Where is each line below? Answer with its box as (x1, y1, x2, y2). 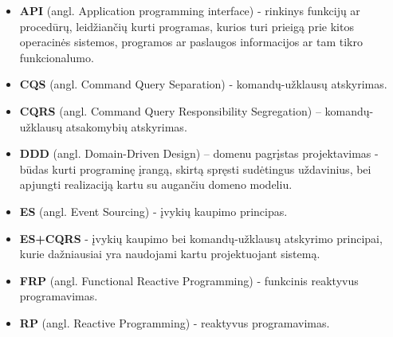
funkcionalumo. (19, 49, 94, 65)
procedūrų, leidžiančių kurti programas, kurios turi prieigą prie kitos (19, 18, 354, 34)
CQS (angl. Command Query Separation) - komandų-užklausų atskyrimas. (19, 76, 387, 92)
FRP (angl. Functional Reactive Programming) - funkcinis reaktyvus (19, 272, 359, 288)
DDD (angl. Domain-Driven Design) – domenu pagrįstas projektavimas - (19, 145, 379, 162)
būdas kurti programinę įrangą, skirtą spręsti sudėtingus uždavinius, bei (19, 160, 371, 177)
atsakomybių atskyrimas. (65, 118, 187, 135)
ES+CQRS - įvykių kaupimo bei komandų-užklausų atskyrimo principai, (19, 229, 383, 246)
